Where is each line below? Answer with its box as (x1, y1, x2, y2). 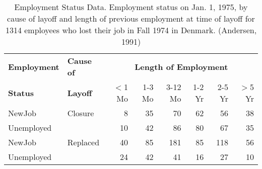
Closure (67, 107, 94, 119)
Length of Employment (135, 60, 228, 72)
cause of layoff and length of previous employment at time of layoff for (7, 13, 255, 24)
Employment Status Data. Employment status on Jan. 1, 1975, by (14, 1, 248, 13)
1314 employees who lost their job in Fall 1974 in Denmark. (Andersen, (5, 24, 257, 36)
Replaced (67, 136, 100, 148)
